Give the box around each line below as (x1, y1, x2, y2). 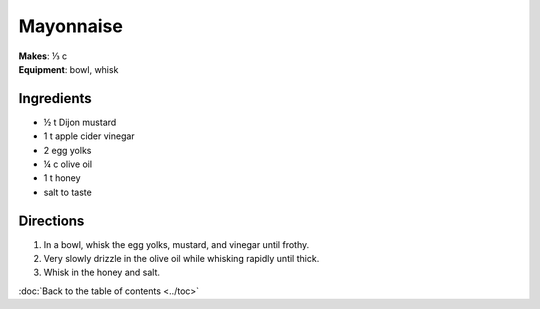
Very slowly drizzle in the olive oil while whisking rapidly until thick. (43, 253, 320, 265)
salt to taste (43, 186, 92, 198)
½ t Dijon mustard (43, 116, 117, 128)
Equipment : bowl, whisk (18, 63, 119, 75)
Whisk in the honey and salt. (43, 266, 160, 279)
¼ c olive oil (43, 158, 93, 170)
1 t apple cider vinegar (43, 130, 135, 142)
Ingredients (18, 90, 92, 107)
